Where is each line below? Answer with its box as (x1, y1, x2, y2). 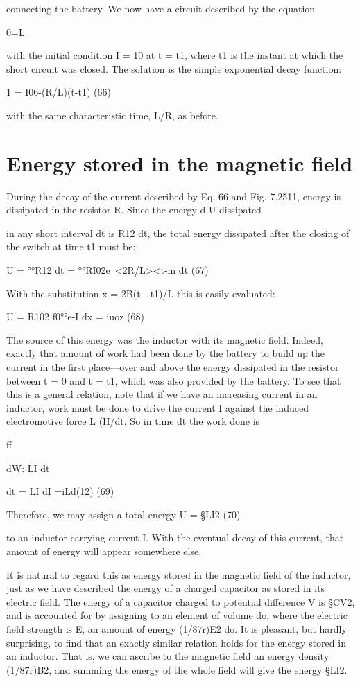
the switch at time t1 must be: (6, 239, 136, 254)
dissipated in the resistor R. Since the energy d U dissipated (6, 202, 262, 217)
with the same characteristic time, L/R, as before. (6, 107, 218, 122)
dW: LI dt (6, 460, 50, 475)
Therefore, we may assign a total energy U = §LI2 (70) (6, 507, 241, 521)
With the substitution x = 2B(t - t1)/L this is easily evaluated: (6, 286, 275, 300)
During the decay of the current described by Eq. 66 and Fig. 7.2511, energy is (6, 189, 341, 203)
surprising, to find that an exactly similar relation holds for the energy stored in (6, 635, 346, 649)
